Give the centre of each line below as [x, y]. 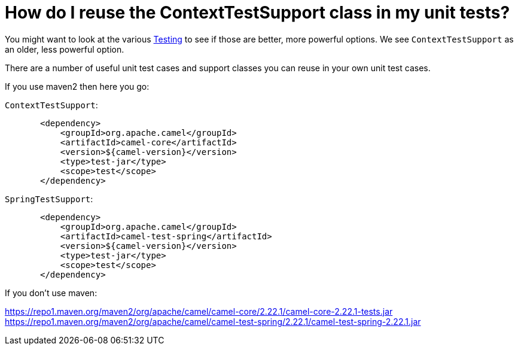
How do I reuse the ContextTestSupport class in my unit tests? [258, 13]
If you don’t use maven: [51, 293]
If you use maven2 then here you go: [77, 86]
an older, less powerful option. [65, 49]
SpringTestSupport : [49, 199]
